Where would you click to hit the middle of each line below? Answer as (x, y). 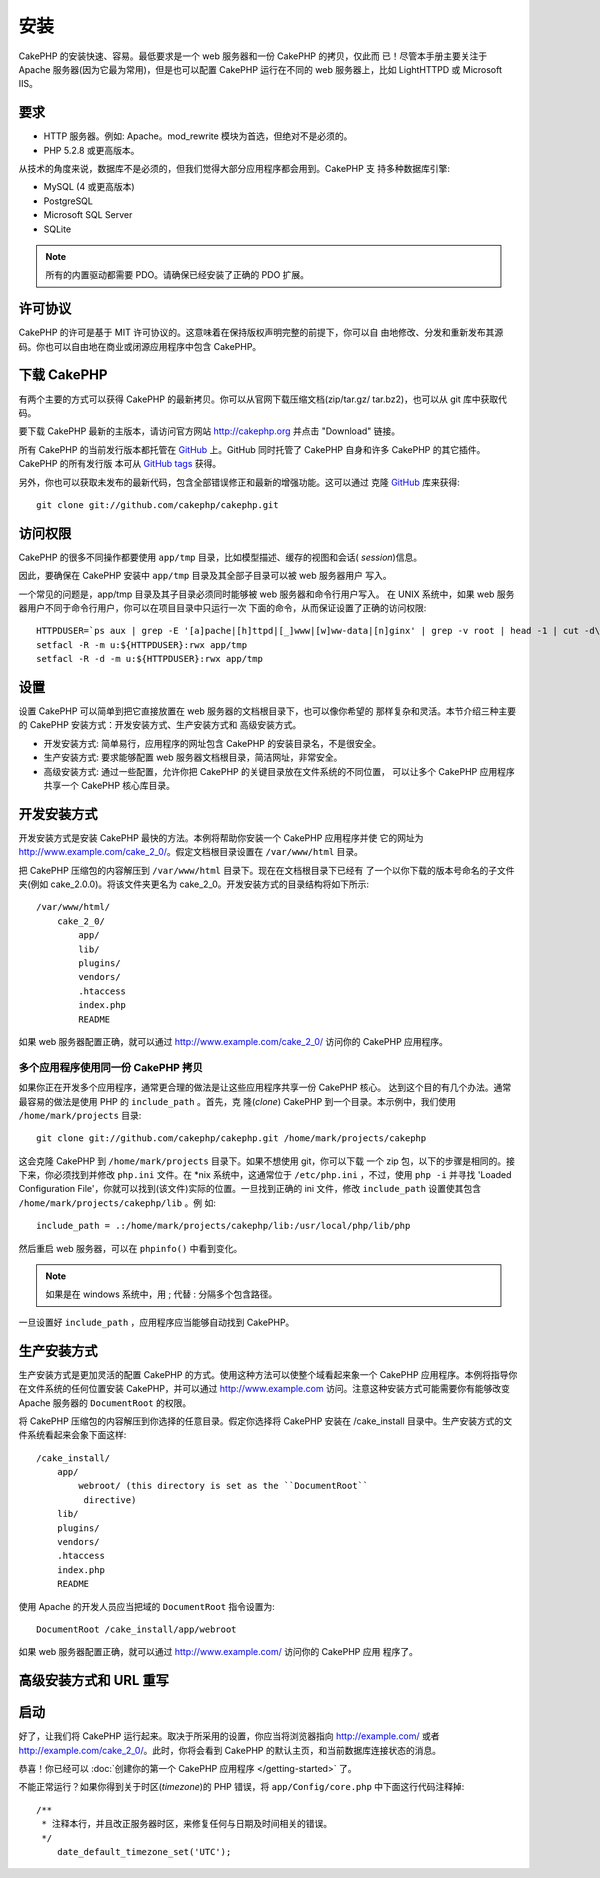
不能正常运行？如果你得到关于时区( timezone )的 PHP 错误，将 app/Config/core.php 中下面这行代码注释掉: (241, 1787)
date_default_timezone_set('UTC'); (144, 1852)
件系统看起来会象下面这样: (72, 1435)
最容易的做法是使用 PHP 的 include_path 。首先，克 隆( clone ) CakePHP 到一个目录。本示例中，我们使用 (237, 1101)
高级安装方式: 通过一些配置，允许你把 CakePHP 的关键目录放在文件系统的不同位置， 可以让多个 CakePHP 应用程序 (279, 771)
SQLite (57, 229)
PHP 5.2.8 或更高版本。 (91, 150)
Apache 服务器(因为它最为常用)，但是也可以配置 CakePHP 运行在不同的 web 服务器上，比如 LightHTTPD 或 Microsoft (260, 69)
